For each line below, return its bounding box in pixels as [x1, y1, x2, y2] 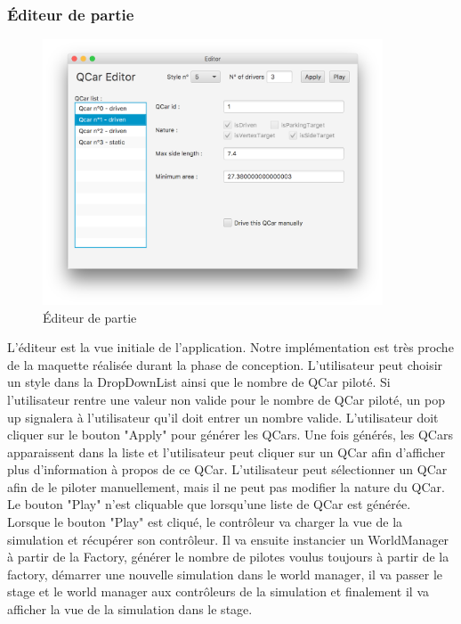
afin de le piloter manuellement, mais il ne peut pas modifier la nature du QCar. [7, 477, 445, 496]
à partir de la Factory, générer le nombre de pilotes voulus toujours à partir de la [7, 547, 449, 566]
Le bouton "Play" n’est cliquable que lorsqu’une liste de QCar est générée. [7, 495, 411, 513]
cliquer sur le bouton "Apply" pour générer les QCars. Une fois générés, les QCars [7, 425, 453, 444]
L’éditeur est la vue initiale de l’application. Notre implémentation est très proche [7, 338, 454, 357]
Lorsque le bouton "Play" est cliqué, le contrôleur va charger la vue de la [7, 513, 403, 531]
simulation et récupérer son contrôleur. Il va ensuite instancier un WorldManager [7, 530, 449, 548]
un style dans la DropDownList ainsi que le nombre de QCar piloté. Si [7, 373, 391, 391]
